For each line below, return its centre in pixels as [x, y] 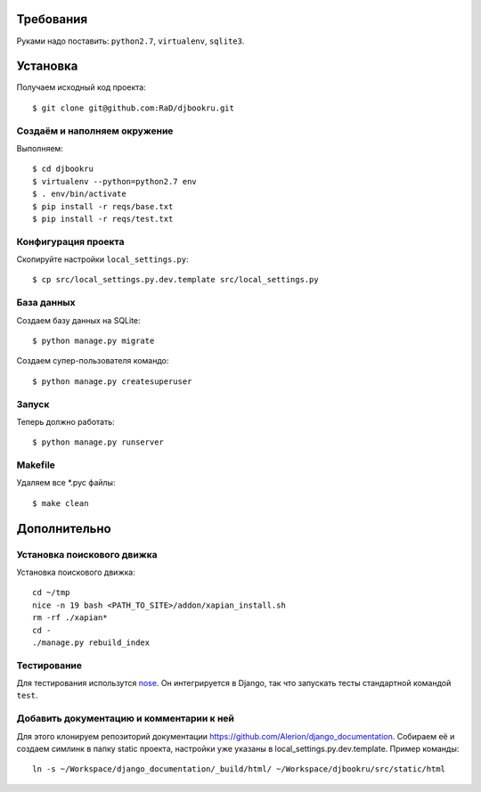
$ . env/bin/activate [79, 194]
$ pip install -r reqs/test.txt [103, 219]
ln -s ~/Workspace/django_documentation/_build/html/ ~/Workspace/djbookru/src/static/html [239, 769]
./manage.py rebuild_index [91, 642]
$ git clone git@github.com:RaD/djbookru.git [134, 108]
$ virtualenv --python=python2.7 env [115, 181]
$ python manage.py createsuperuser [112, 381]
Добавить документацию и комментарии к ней [126, 719]
